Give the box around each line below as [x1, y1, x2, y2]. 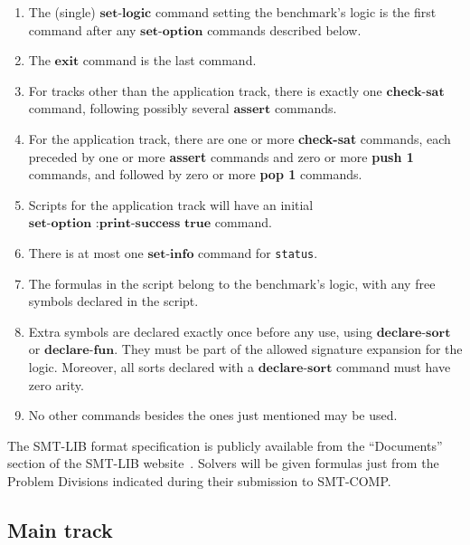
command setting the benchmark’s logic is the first [155, 3, 437, 21]
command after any [28, 20, 136, 39]
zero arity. [28, 375, 84, 394]
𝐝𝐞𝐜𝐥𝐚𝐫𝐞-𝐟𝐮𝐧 [43, 344, 115, 358]
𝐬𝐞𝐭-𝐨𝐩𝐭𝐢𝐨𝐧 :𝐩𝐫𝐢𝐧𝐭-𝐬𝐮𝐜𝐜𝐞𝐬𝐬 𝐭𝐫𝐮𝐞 [28, 217, 211, 231]
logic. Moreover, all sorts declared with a [28, 357, 254, 376]
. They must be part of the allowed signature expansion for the [114, 339, 463, 359]
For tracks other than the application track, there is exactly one [28, 81, 382, 100]
